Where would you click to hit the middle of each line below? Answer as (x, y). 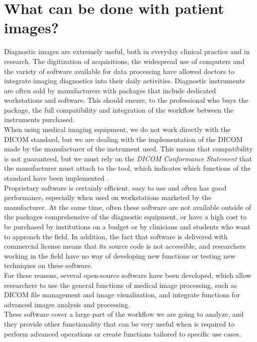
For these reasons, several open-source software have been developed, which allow (128, 275)
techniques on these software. (48, 265)
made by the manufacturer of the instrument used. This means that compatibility (128, 149)
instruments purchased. (39, 119)
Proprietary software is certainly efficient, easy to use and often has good (115, 187)
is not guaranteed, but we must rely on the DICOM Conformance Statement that (128, 158)
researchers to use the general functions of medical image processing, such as (121, 285)
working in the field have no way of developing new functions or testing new (120, 255)
